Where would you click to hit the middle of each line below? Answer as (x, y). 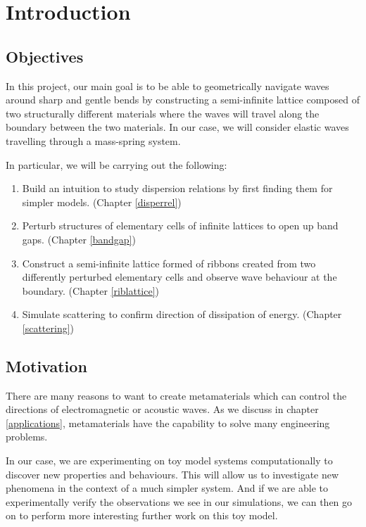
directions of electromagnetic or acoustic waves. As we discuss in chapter (162, 409)
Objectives (45, 56)
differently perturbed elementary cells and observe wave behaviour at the (179, 277)
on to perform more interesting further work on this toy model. (142, 515)
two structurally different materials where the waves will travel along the (163, 113)
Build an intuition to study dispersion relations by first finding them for (177, 188)
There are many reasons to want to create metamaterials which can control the (176, 395)
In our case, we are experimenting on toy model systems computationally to (169, 461)
